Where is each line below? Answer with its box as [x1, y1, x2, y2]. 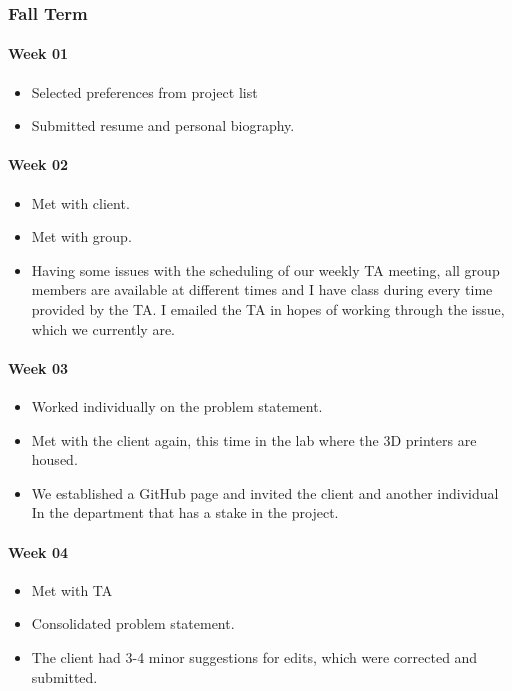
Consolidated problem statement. [31, 613, 235, 634]
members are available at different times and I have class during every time [31, 279, 493, 300]
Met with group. [31, 226, 132, 247]
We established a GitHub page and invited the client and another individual [31, 482, 499, 503]
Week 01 [8, 43, 69, 64]
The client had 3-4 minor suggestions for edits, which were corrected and [31, 646, 478, 667]
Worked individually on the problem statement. [31, 395, 323, 416]
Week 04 [8, 541, 69, 562]
